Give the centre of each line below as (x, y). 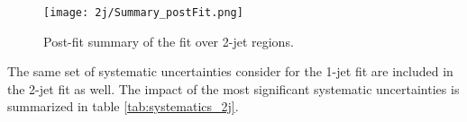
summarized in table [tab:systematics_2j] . (123, 106)
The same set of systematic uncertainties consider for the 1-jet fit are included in (230, 71)
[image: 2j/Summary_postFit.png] (143, 13)
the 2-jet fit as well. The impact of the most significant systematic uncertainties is (233, 88)
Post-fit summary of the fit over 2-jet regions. (169, 41)
